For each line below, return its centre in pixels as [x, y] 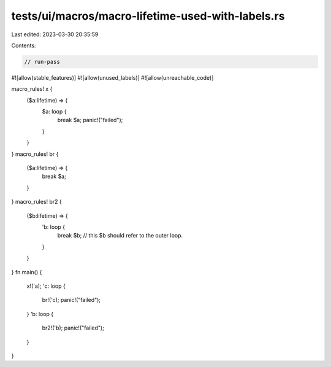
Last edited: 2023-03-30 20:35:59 [55, 34]
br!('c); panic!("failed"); [71, 300]
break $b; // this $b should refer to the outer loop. [120, 236]
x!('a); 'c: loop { [46, 286]
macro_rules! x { [32, 89]
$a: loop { [54, 112]
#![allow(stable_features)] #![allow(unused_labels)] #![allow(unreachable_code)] [112, 77]
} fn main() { [27, 272]
